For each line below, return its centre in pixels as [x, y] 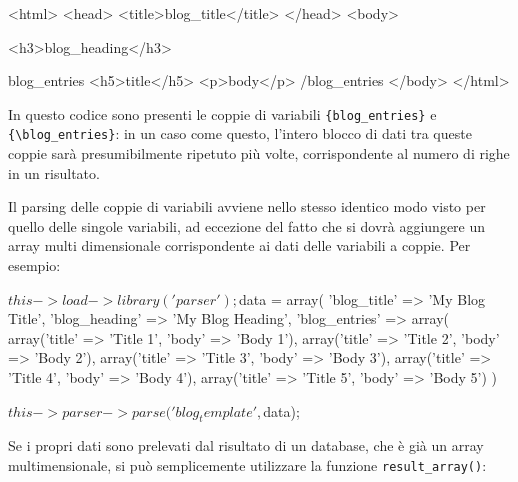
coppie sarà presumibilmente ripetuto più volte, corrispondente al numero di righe [259, 153]
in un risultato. [54, 172]
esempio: [34, 265]
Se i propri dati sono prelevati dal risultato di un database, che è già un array [246, 445]
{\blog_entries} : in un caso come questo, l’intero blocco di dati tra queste [240, 133]
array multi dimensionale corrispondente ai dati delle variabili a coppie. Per [239, 245]
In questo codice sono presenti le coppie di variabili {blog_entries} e [222, 113]
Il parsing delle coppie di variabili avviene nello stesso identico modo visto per [247, 206]
